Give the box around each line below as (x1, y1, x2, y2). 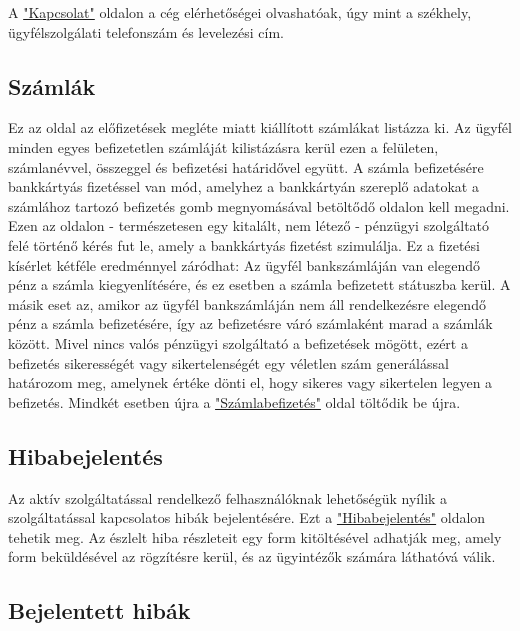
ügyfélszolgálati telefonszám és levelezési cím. (8, 21, 284, 42)
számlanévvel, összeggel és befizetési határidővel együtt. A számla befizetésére (8, 156, 484, 177)
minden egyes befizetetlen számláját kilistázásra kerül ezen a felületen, (8, 136, 439, 157)
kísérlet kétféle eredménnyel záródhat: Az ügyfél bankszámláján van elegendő (8, 254, 480, 275)
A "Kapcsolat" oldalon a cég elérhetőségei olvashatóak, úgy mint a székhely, (8, 2, 472, 22)
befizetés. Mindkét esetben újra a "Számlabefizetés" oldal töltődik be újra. (8, 391, 461, 412)
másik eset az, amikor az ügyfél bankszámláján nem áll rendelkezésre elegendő (8, 293, 486, 314)
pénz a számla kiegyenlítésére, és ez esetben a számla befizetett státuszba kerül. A (8, 274, 511, 295)
